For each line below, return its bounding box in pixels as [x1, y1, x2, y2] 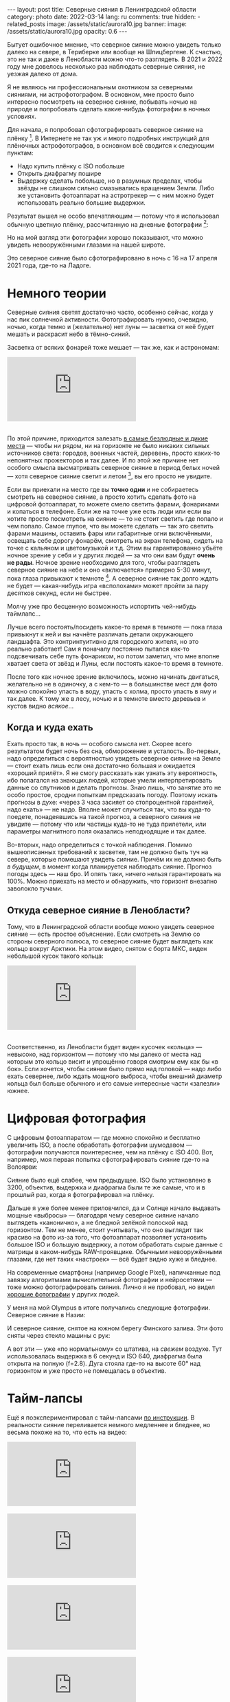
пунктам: [7, 148, 34, 157]
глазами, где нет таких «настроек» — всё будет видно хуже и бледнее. [7, 1255, 218, 1264]
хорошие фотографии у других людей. [7, 1290, 120, 1299]
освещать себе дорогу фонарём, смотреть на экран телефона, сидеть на [7, 536, 223, 544]
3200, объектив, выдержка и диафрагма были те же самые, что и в [7, 1183, 206, 1191]
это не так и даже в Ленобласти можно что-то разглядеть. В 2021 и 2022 [7, 55, 223, 63]
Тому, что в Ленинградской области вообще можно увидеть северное [7, 923, 215, 931]
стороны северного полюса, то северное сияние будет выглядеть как [7, 937, 214, 945]
